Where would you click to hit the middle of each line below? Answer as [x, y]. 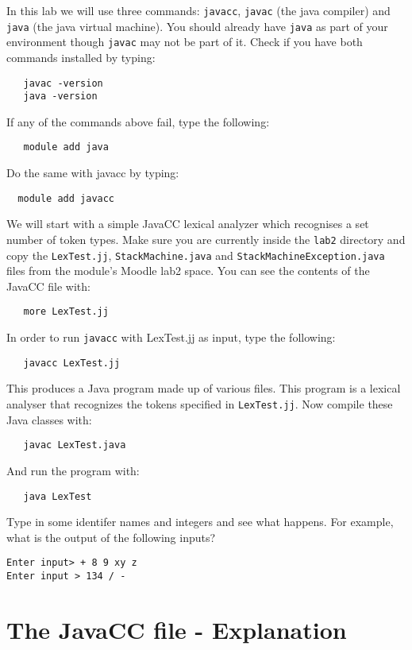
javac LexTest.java [75, 445]
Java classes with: [49, 419]
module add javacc [66, 198]
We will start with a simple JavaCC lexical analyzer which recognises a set [188, 224]
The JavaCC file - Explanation [177, 629]
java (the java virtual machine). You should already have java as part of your [197, 26]
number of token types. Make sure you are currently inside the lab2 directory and [206, 239]
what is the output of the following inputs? [111, 537]
